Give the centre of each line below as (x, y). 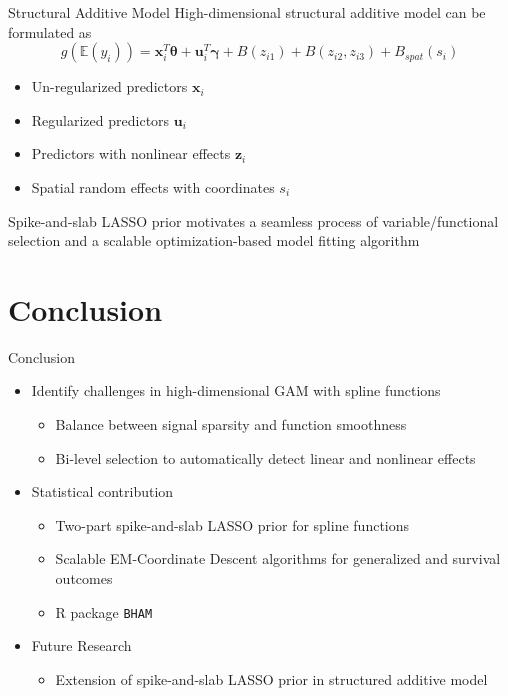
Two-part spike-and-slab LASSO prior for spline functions (232, 524)
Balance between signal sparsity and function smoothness (231, 424)
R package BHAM (104, 611)
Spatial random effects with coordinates (153, 186)
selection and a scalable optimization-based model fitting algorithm (214, 240)
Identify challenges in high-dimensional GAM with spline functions (236, 390)
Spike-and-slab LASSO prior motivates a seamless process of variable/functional (253, 220)
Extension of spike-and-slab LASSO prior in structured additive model (271, 678)
